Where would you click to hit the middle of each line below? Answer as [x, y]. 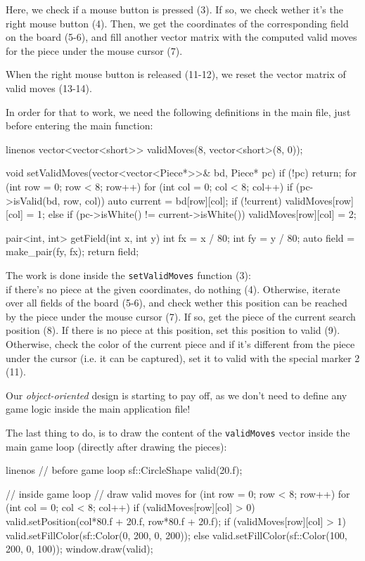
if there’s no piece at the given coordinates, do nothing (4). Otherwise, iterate [173, 289]
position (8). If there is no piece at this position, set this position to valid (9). [173, 330]
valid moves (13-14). [49, 88]
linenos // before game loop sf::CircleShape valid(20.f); [124, 470]
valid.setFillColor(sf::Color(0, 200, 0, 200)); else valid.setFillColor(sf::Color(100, [177, 535]
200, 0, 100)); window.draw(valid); [79, 549]
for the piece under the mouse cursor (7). [94, 50]
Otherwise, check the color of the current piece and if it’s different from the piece [180, 343]
